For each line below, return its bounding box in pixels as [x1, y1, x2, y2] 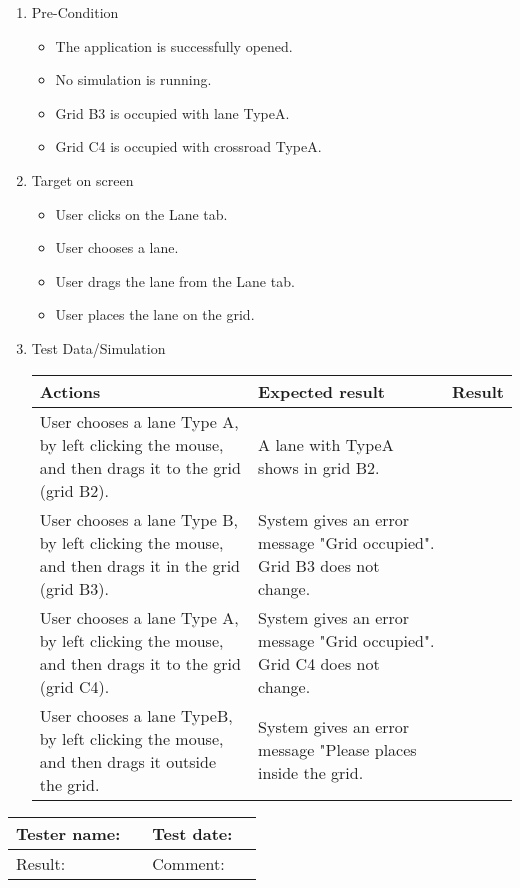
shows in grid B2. [258, 455, 380, 479]
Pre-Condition [31, 2, 119, 22]
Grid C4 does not [258, 651, 380, 675]
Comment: [152, 851, 225, 875]
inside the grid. [258, 761, 364, 785]
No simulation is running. [55, 69, 212, 90]
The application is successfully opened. [55, 35, 293, 56]
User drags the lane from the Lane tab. [55, 270, 295, 291]
